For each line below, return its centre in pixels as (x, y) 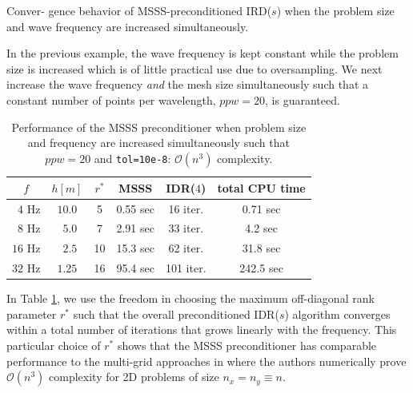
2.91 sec (135, 228)
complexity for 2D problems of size (134, 377)
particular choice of (54, 345)
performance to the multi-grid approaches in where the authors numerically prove (206, 361)
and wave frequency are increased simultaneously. (128, 26)
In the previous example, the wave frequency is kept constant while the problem (202, 53)
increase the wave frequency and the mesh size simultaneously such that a (187, 84)
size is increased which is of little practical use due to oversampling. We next (194, 68)
